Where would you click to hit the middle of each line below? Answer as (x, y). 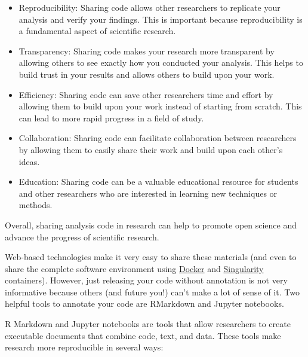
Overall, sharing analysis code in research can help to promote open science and (151, 225)
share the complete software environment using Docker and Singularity (134, 268)
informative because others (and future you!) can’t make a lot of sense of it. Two (152, 292)
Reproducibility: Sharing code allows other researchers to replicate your (150, 7)
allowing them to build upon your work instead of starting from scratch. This (160, 106)
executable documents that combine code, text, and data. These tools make (143, 335)
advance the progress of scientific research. (82, 237)
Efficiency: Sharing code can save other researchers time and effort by (146, 94)
